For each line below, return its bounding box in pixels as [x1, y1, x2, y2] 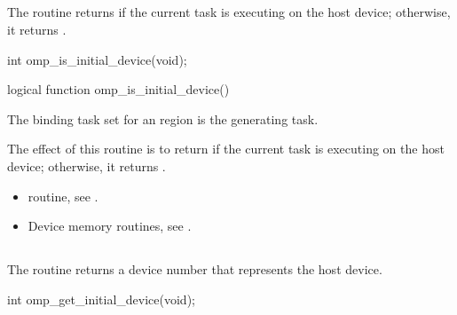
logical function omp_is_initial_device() [7, 80, 230, 98]
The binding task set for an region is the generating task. [7, 109, 319, 128]
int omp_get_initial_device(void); [7, 289, 195, 308]
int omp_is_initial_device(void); [7, 50, 187, 68]
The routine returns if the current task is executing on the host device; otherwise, [7, 3, 451, 21]
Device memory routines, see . [28, 217, 192, 235]
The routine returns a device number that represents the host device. [7, 260, 382, 279]
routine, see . [28, 186, 98, 205]
